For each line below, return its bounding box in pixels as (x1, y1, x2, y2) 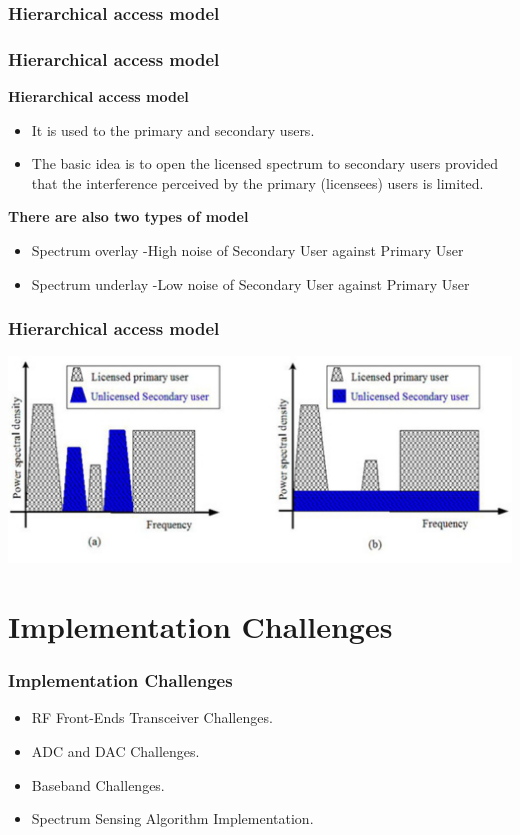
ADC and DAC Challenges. (31, 740, 200, 761)
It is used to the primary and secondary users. (31, 119, 315, 140)
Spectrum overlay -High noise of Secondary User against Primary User (31, 240, 464, 261)
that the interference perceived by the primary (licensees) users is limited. (31, 172, 484, 193)
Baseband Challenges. (31, 774, 165, 795)
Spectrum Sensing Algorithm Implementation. (31, 808, 314, 829)
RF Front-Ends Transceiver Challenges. (31, 707, 273, 728)
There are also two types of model (8, 206, 249, 227)
